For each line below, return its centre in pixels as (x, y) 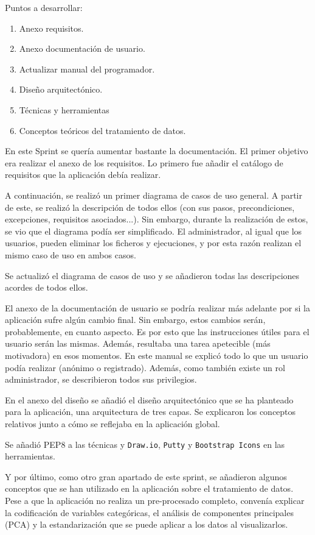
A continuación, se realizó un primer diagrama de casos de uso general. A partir (154, 195)
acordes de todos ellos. (47, 287)
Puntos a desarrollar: (44, 7)
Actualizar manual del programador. (87, 69)
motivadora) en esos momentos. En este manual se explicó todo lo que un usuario (157, 356)
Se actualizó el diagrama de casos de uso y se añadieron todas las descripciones (152, 275)
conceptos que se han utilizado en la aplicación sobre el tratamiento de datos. (149, 488)
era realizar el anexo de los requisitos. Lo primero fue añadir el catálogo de (144, 162)
